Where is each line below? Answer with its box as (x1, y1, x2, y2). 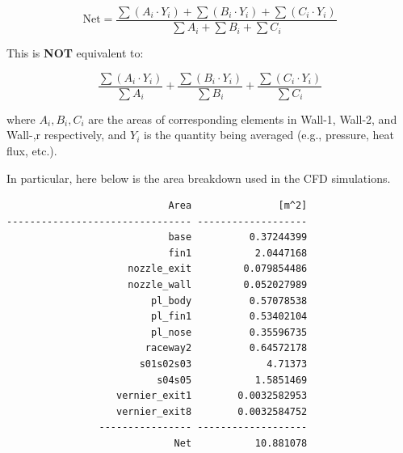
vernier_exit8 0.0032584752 (116, 405, 308, 417)
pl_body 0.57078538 (150, 294, 308, 307)
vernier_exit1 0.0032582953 (116, 390, 308, 402)
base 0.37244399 (168, 231, 308, 243)
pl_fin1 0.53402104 (150, 311, 308, 323)
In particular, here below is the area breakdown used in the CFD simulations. (6, 169, 391, 186)
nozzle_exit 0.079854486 (128, 263, 308, 275)
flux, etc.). (6, 142, 57, 159)
